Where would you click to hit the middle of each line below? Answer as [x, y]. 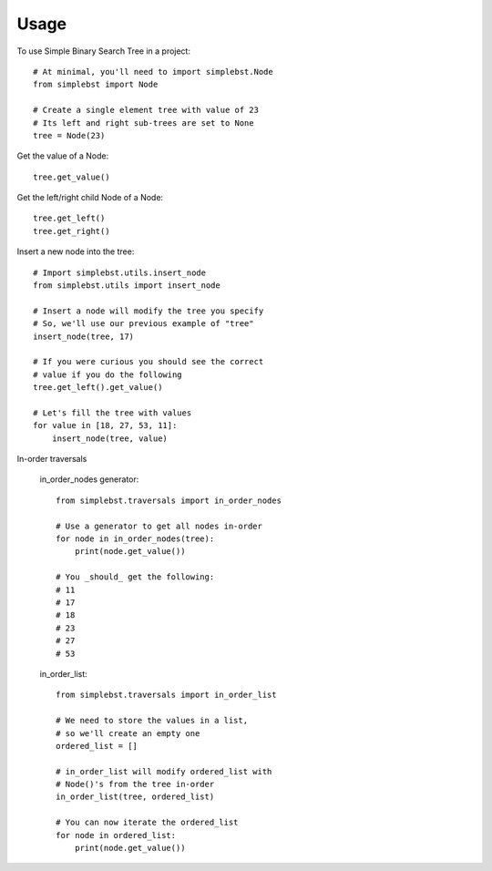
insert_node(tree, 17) [84, 336]
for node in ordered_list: [116, 835]
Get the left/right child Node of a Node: [90, 198]
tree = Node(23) [69, 135]
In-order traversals [52, 459]
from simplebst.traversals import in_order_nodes [169, 500]
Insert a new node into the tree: [76, 251]
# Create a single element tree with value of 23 [146, 110]
